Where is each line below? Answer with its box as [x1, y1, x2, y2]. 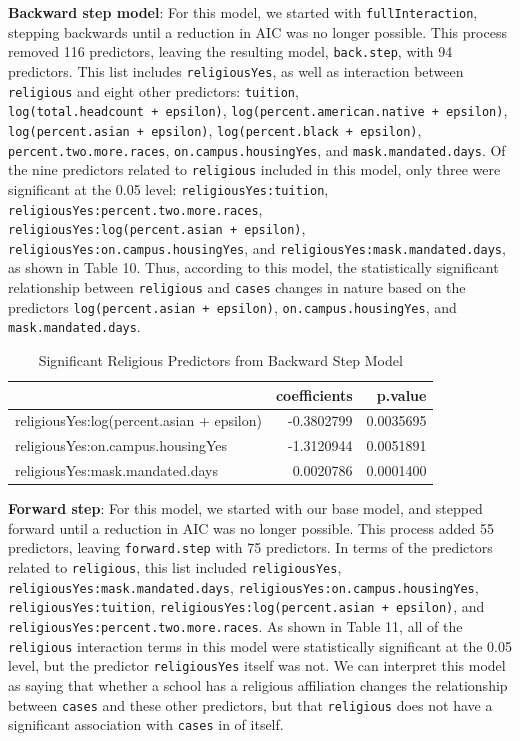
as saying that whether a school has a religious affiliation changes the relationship [8, 675, 508, 696]
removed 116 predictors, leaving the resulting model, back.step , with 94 [8, 41, 453, 62]
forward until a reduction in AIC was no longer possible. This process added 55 [8, 517, 494, 538]
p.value [376, 384, 427, 405]
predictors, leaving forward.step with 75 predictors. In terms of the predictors [8, 537, 493, 558]
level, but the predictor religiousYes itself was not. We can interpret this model [8, 655, 506, 676]
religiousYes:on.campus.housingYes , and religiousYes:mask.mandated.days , [8, 237, 506, 258]
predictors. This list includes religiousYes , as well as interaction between [8, 60, 464, 81]
